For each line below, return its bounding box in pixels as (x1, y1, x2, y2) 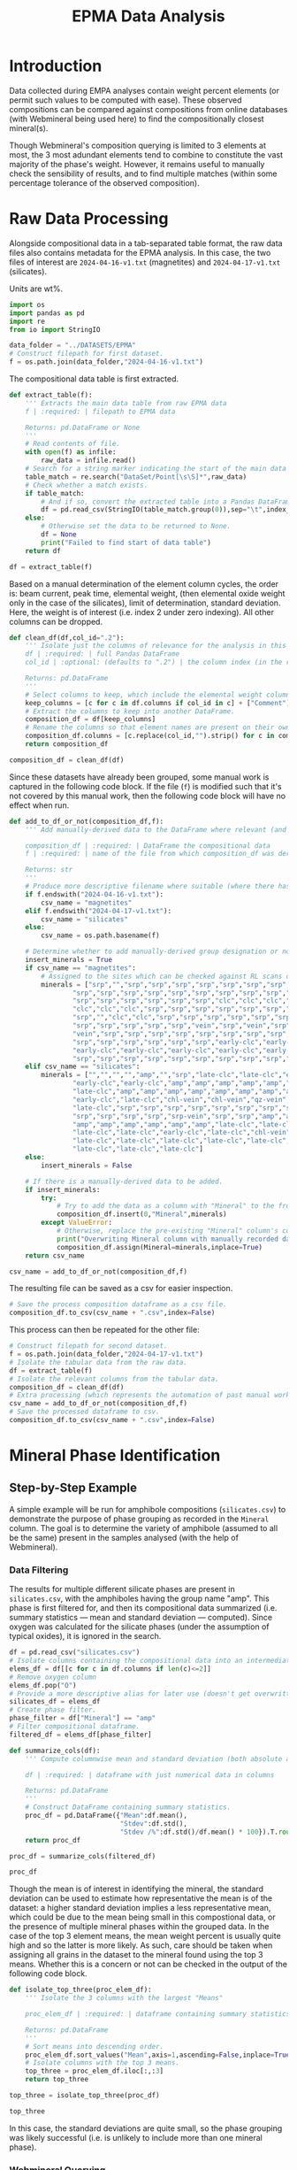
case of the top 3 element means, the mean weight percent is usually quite (9, 1931, 281, 1942)
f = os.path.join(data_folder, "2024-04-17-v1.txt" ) (9, 1350, 203, 1358)
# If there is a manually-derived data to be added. (25, 1177, 224, 1186)
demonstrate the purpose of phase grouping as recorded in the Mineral (9, 1513, 270, 1524)
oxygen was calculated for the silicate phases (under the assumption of (9, 1621, 270, 1632)
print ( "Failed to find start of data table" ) (41, 538, 212, 547)
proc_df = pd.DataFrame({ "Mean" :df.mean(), (25, 1812, 188, 1820)
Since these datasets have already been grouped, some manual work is (9, 772, 270, 782)
